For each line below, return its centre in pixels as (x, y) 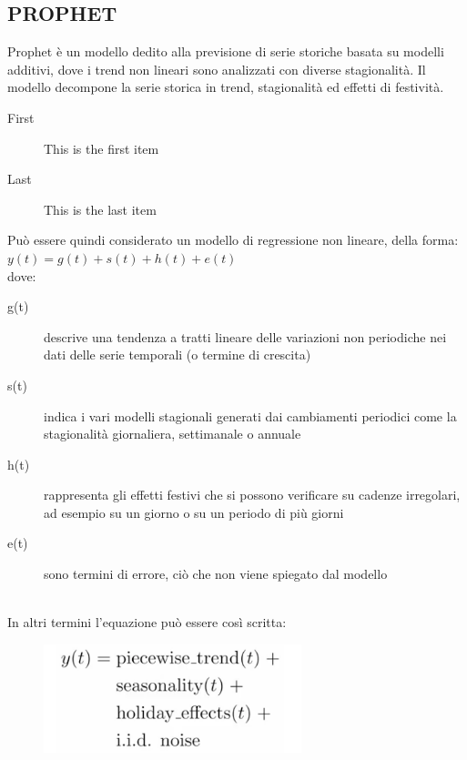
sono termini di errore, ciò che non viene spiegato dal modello (216, 574)
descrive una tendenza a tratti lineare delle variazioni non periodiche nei (245, 336)
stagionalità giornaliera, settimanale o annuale (173, 434)
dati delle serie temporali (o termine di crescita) (178, 355)
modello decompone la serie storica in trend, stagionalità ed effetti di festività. (226, 87)
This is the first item (102, 148)
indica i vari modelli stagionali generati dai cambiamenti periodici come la (250, 415)
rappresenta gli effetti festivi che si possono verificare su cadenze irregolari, (252, 495)
